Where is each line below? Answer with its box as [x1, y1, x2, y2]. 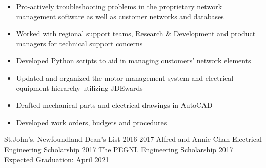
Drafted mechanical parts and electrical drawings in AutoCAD [16, 100, 213, 110]
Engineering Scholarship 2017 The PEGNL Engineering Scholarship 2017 [4, 143, 233, 154]
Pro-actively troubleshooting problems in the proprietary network [16, 1, 222, 11]
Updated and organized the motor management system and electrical [16, 72, 234, 83]
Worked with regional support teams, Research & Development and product [16, 28, 256, 39]
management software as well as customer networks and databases [16, 11, 224, 21]
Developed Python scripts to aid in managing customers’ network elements [16, 55, 251, 66]
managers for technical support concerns [16, 38, 143, 49]
